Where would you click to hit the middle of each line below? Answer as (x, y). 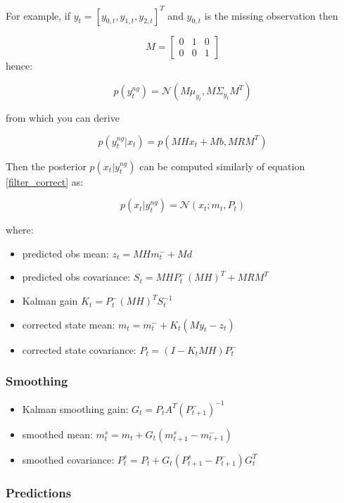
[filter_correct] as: (45, 181)
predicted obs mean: (65, 253)
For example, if (38, 15)
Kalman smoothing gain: (75, 408)
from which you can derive (63, 118)
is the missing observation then (271, 15)
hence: (19, 65)
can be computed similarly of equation (222, 166)
